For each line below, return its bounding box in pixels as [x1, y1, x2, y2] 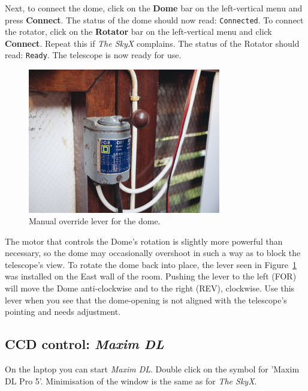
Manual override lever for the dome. [29, 215, 161, 227]
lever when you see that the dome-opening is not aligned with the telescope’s [5, 293, 287, 306]
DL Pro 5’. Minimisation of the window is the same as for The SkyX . [5, 374, 257, 387]
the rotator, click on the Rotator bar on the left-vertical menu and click [5, 25, 272, 38]
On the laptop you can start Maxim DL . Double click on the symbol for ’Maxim [5, 363, 300, 375]
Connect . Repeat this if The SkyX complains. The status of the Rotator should [5, 37, 300, 49]
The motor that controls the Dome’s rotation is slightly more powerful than [5, 234, 283, 247]
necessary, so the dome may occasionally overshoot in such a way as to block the [5, 246, 301, 259]
